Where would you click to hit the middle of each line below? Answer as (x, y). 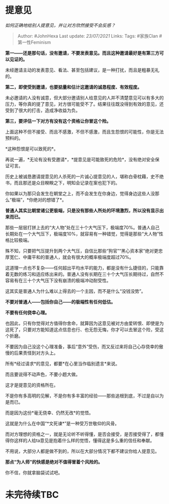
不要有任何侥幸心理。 (27, 312)
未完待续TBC (32, 495)
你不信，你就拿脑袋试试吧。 (34, 472)
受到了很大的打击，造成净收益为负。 (43, 110)
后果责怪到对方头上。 (36, 353)
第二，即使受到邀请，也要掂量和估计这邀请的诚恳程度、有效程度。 (73, 87)
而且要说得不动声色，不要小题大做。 (43, 374)
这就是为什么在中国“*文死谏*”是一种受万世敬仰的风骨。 (62, 423)
